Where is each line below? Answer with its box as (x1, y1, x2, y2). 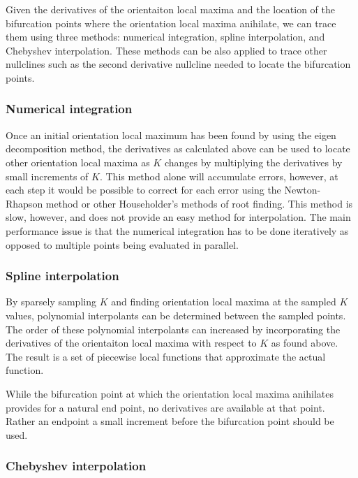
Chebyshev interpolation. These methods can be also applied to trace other (6, 43, 327, 57)
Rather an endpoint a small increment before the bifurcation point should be (6, 414, 334, 428)
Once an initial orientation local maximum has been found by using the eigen (6, 127, 336, 142)
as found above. (271, 335, 338, 350)
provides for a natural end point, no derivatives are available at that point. (6, 400, 325, 414)
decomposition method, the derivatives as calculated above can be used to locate (6, 141, 350, 156)
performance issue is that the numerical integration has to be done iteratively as (6, 223, 349, 238)
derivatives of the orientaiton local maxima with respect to (6, 335, 257, 350)
